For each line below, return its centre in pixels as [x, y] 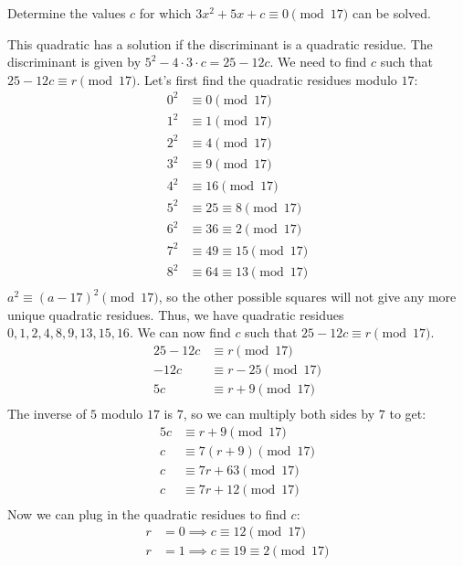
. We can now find [180, 332]
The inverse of [47, 414]
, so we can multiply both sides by [279, 414]
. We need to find [318, 62]
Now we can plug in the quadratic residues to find [147, 513]
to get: [408, 414]
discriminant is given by [74, 62]
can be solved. [391, 13]
